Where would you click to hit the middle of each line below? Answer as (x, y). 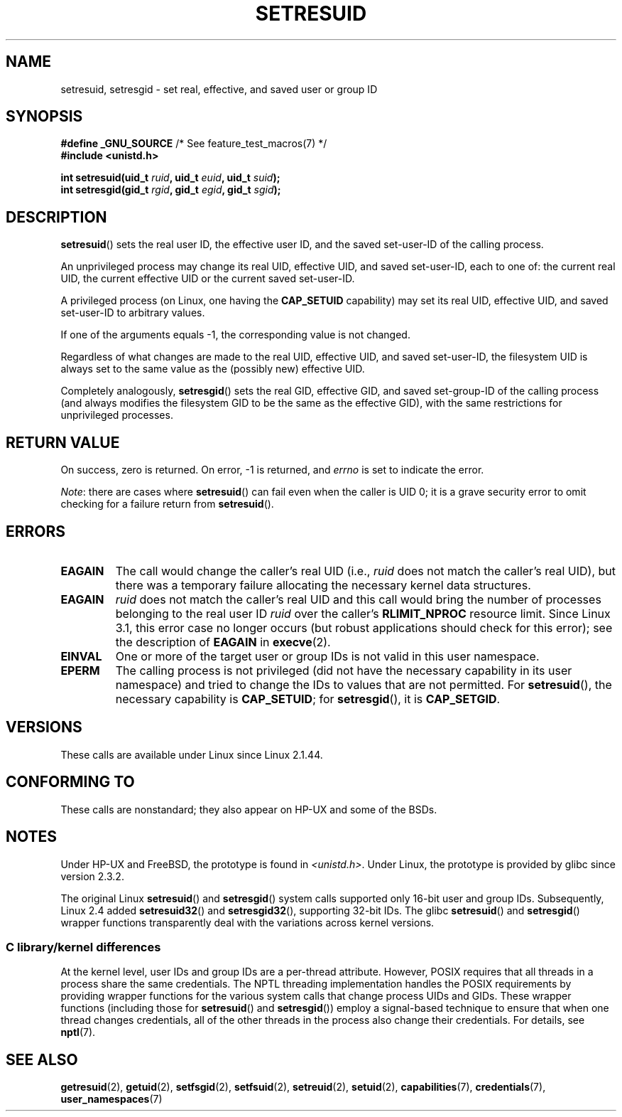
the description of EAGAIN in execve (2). (223, 642)
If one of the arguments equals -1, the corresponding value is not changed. (235, 335)
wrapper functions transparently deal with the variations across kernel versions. (247, 922)
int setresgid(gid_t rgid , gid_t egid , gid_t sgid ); (171, 190)
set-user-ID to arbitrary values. (133, 313)
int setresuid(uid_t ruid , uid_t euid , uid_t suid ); (170, 178)
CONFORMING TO (70, 782)
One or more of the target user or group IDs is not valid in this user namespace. (327, 656)
